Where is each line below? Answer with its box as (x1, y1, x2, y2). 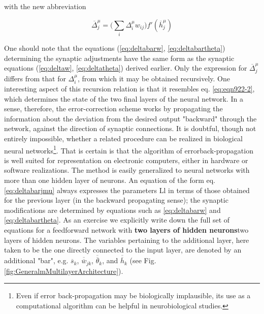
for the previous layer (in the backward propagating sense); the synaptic (4, 195, 228, 205)
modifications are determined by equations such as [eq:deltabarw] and (4, 204, 221, 215)
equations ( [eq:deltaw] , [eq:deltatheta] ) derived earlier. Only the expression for (4, 62, 247, 73)
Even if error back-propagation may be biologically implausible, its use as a (16, 290, 251, 301)
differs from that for (4, 73, 66, 83)
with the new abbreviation (4, 1, 86, 11)
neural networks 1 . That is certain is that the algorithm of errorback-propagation (4, 143, 253, 155)
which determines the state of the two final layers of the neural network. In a (4, 93, 243, 104)
